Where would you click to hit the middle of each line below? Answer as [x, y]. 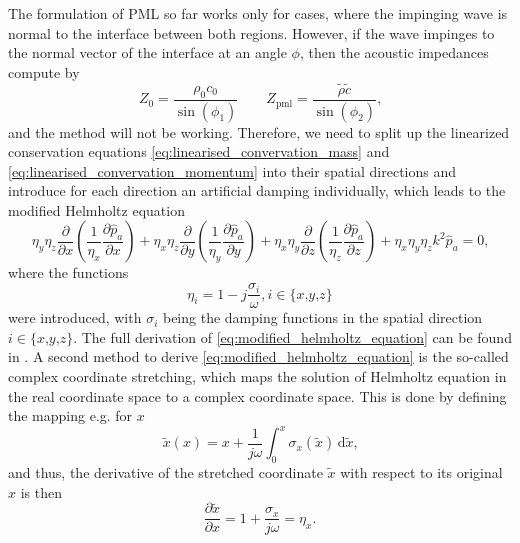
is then [41, 491]
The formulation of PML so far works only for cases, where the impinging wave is [258, 13]
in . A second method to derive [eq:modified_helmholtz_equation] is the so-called [258, 356]
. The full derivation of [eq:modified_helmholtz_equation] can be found [292, 336]
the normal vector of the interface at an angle [147, 52]
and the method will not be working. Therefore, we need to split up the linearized [259, 131]
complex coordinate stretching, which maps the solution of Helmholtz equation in [257, 375]
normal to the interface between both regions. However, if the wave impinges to [251, 32]
